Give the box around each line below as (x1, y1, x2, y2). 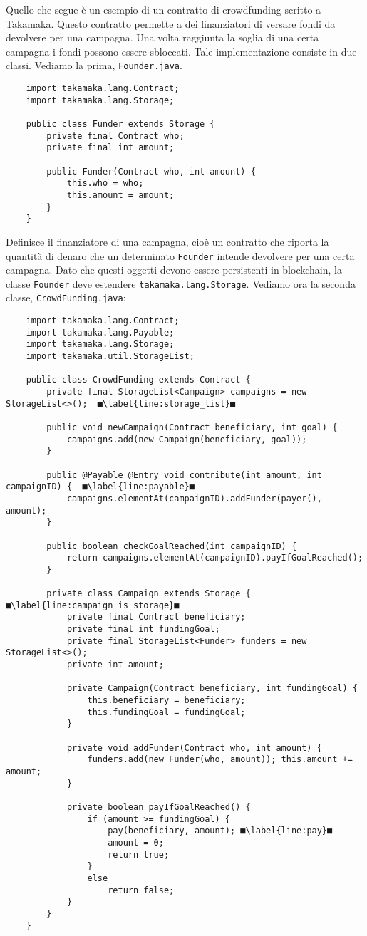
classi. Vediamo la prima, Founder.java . (6, 58, 182, 73)
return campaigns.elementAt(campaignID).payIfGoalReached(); (66, 553, 363, 563)
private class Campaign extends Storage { (46, 588, 251, 599)
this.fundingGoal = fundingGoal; (87, 707, 246, 717)
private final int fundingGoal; (66, 624, 220, 635)
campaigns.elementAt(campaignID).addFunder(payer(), (66, 493, 322, 504)
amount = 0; (108, 837, 164, 848)
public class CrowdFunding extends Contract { (26, 375, 251, 385)
